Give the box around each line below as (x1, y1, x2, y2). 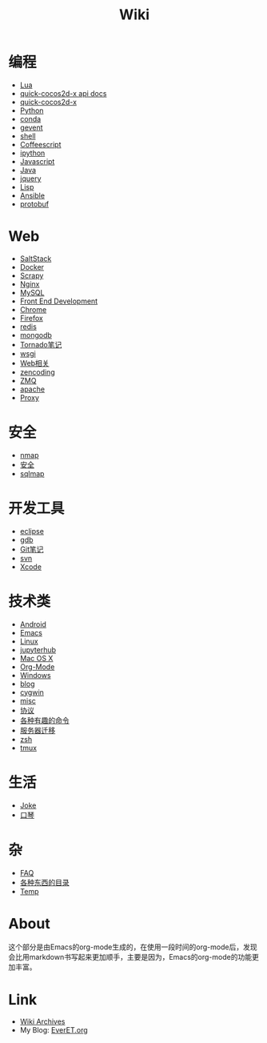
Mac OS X (19, 653, 54, 663)
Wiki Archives (19, 1017, 66, 1026)
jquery (19, 174, 42, 183)
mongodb (19, 330, 52, 339)
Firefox (19, 313, 44, 323)
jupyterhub (19, 644, 57, 654)
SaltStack (19, 254, 52, 263)
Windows (19, 670, 51, 680)
